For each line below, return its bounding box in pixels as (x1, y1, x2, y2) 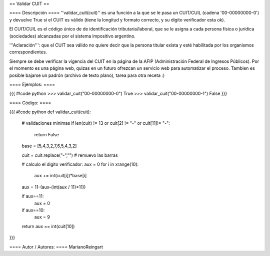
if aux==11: (21, 193, 44, 199)
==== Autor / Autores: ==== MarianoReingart (9, 244, 103, 250)
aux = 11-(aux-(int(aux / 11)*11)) (21, 184, 86, 190)
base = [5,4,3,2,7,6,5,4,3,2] (21, 143, 77, 149)
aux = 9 (34, 214, 50, 220)
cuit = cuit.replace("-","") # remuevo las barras (21, 152, 118, 158)
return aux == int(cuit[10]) (21, 223, 75, 229)
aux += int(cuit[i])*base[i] (34, 173, 87, 179)
